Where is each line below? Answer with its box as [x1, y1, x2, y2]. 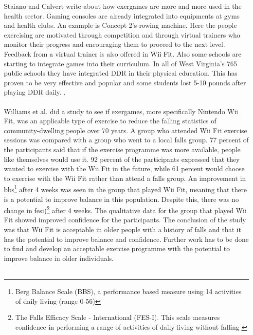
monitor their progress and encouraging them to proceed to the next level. [4, 39, 225, 49]
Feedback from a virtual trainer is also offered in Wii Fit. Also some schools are [4, 48, 241, 59]
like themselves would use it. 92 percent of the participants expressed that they [4, 154, 240, 164]
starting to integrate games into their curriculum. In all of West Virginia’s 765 [4, 58, 237, 68]
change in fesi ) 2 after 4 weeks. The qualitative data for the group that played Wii [4, 204, 247, 215]
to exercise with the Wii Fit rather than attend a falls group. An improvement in [4, 173, 246, 183]
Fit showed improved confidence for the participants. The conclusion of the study [4, 215, 246, 225]
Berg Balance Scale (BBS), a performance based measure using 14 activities [15, 286, 242, 296]
